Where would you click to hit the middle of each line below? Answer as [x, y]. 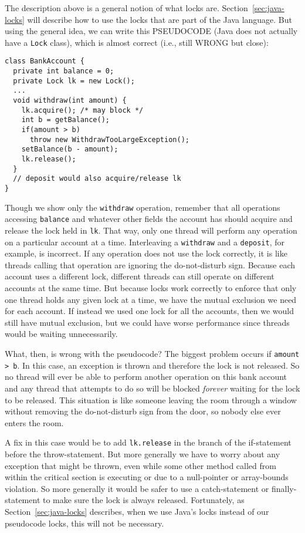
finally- [284, 488]
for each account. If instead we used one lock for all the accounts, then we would [149, 311]
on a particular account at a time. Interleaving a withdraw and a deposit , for [145, 242]
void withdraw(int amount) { [70, 101]
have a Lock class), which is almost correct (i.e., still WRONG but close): [137, 42]
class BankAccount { [45, 61]
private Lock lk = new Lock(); [74, 81]
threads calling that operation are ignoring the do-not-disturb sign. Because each [150, 264]
